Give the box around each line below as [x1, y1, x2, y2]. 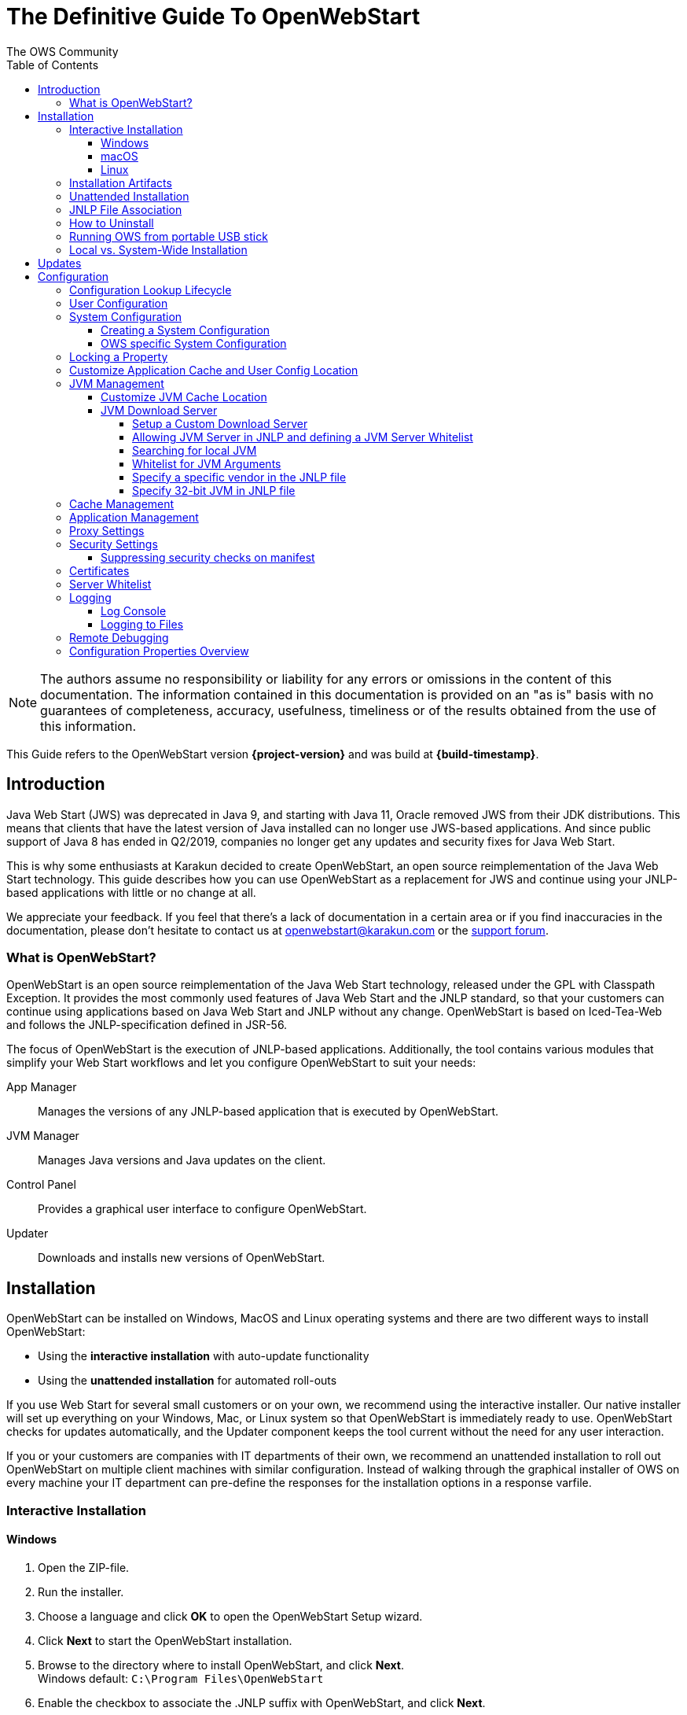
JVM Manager [6, 1129, 79, 1143]
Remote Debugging [69, 630, 169, 644]
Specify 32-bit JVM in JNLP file [132, 483, 296, 497]
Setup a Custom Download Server [132, 416, 308, 430]
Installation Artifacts [69, 175, 172, 190]
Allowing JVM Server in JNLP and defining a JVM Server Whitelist [132, 430, 473, 444]
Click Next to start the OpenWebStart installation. [38, 1633, 292, 1647]
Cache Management [69, 496, 175, 511]
